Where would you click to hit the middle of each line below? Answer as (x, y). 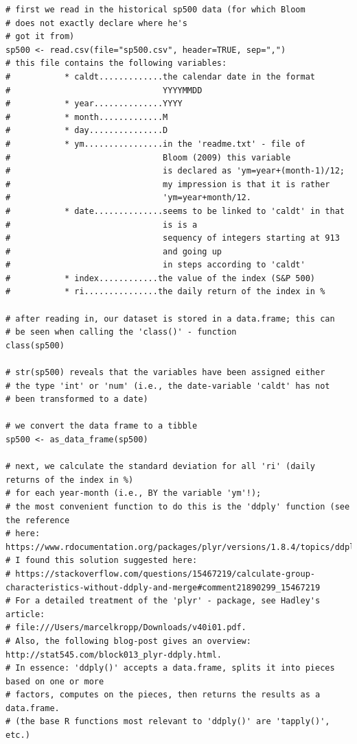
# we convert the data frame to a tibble (102, 426)
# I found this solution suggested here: (102, 561)
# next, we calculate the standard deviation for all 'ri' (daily (161, 467)
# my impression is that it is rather (168, 184)
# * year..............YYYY (94, 104)
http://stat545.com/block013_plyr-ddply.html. (114, 655)
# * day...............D (87, 131)
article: (25, 614)
